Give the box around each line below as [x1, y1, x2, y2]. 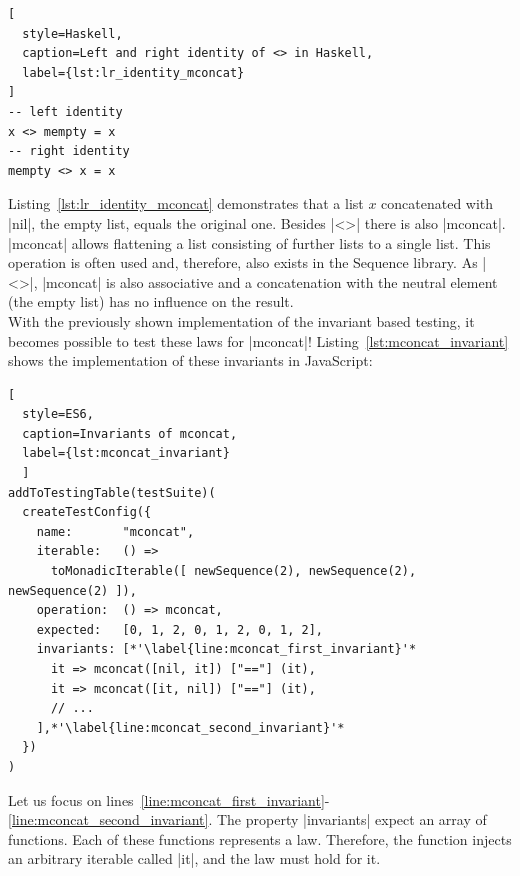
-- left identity [8, 104, 123, 119]
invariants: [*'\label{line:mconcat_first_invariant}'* [36, 642, 417, 657]
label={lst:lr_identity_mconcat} [22, 65, 245, 80]
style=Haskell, [22, 26, 123, 41]
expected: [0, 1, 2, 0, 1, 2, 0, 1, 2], [36, 622, 323, 637]
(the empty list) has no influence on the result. [8, 291, 294, 312]
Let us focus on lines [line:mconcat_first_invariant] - [8, 789, 330, 810]
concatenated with [381, 193, 494, 214]
